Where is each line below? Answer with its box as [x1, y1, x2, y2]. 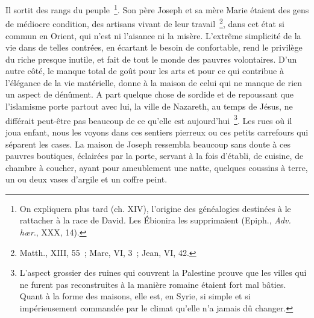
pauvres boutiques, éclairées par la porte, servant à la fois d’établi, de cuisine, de [5, 149, 304, 162]
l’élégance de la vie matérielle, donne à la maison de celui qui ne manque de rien [5, 76, 303, 89]
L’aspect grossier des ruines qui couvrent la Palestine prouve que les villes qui [19, 266, 307, 279]
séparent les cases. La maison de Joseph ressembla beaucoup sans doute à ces [5, 137, 290, 150]
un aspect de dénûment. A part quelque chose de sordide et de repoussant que [5, 88, 294, 101]
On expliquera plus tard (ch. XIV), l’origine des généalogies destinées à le [19, 202, 291, 214]
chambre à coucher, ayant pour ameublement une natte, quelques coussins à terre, [5, 161, 308, 173]
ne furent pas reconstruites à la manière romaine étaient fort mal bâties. [19, 278, 286, 290]
